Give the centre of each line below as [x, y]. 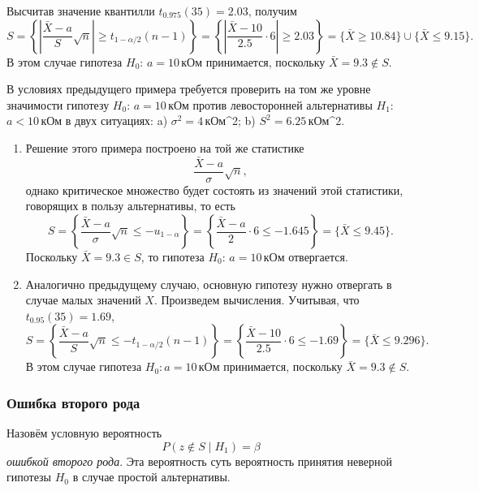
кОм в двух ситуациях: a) [104, 121]
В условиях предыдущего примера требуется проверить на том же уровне [189, 89]
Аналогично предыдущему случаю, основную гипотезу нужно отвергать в [209, 284]
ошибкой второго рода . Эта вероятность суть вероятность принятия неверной [199, 461]
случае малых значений [83, 300]
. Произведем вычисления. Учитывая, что [257, 300]
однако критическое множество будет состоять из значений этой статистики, [214, 190]
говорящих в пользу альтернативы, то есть [130, 206]
